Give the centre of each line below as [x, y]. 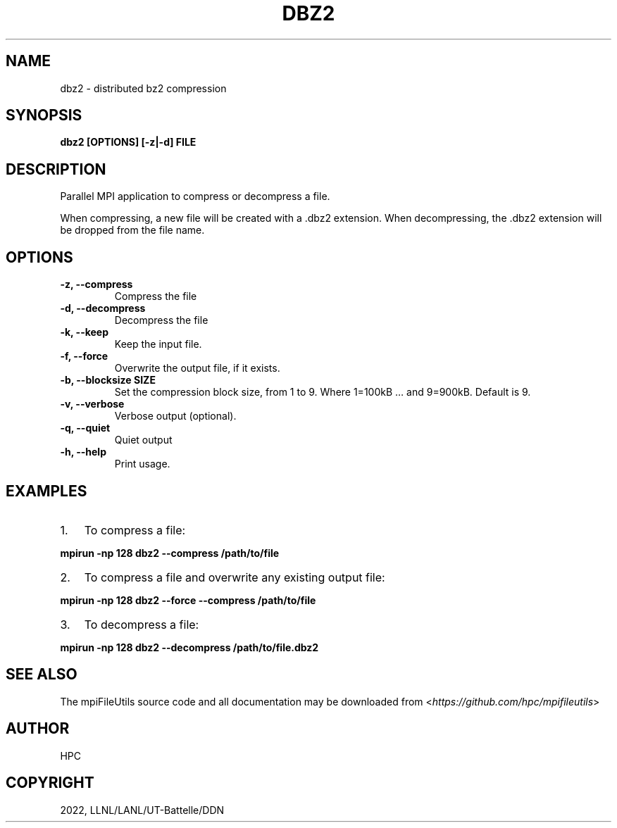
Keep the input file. [158, 344]
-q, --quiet [85, 428]
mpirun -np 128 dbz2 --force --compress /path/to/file [188, 600]
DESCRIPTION [56, 169]
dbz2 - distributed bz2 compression [143, 88]
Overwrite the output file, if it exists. [197, 368]
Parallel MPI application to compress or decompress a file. [195, 196]
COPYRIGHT [50, 783]
